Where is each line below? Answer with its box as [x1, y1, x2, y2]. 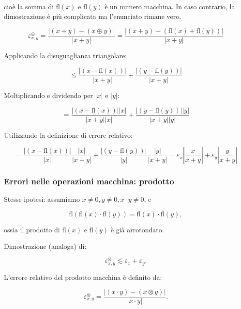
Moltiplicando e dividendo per [4, 90, 93, 100]
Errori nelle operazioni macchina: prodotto [4, 175, 174, 187]
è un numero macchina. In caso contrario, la [105, 1, 235, 11]
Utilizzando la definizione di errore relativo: [4, 130, 133, 140]
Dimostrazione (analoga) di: [4, 241, 87, 251]
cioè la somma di [4, 1, 54, 11]
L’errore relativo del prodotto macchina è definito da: [4, 272, 162, 282]
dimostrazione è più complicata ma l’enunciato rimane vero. [4, 11, 181, 21]
